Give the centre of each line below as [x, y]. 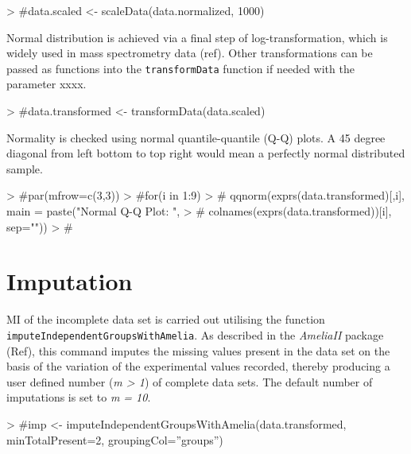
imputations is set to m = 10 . [79, 397]
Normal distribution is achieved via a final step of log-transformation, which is [197, 37]
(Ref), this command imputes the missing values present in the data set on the [198, 350]
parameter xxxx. [47, 84]
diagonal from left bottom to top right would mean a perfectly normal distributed [206, 153]
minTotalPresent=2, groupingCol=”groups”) [115, 439]
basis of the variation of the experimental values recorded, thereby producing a [198, 366]
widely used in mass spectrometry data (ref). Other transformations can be [190, 53]
